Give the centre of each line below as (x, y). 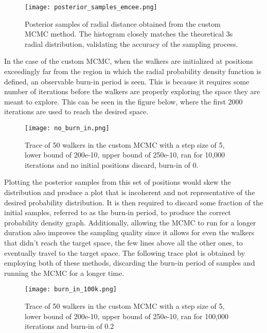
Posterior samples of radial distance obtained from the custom (123, 23)
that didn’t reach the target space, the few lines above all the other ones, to (123, 242)
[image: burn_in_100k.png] (71, 290)
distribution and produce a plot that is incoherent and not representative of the (130, 192)
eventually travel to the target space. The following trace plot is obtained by (125, 252)
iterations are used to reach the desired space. (76, 111)
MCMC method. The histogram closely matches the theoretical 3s (129, 34)
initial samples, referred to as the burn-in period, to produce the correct (118, 212)
